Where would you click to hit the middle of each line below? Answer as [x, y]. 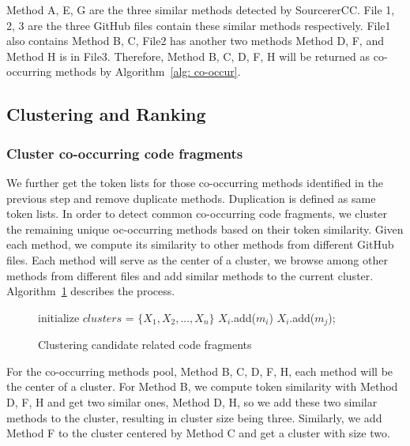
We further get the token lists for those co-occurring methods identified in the [195, 182]
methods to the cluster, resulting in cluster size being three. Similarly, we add [194, 417]
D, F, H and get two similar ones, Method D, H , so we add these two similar [192, 401]
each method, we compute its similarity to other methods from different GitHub [200, 244]
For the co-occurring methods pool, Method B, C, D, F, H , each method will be [200, 371]
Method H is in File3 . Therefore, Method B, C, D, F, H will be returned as [188, 56]
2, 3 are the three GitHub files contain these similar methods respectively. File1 [199, 25]
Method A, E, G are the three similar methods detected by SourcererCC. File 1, [201, 9]
